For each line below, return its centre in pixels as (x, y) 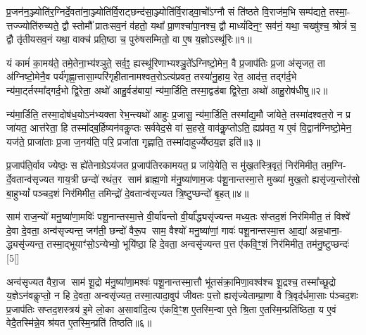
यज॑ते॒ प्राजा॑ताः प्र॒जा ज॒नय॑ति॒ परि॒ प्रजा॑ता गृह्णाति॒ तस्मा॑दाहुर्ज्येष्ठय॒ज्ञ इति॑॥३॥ (133, 141)
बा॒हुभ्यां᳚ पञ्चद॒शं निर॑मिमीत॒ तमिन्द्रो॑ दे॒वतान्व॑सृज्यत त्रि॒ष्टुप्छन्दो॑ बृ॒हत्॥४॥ (128, 192)
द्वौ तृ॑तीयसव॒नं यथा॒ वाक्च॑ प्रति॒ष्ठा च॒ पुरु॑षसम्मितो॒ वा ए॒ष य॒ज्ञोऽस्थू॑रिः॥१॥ (129, 39)
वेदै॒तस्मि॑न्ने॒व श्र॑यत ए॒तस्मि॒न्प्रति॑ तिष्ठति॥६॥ (79, 323)
